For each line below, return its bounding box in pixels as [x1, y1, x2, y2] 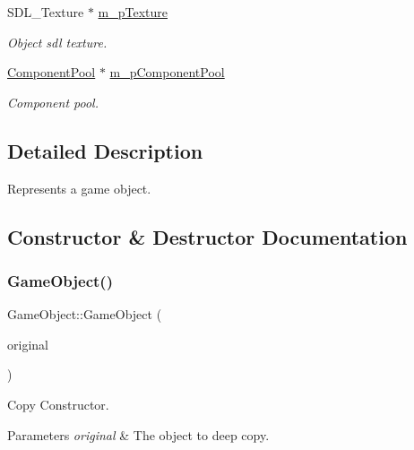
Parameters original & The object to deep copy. [7, 425, 270, 444]
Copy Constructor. [7, 394, 109, 413]
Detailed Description [7, 136, 203, 164]
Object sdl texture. [7, 32, 108, 51]
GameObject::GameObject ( [7, 305, 162, 324]
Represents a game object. [7, 178, 151, 197]
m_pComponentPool [109, 63, 225, 82]
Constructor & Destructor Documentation [7, 222, 408, 250]
